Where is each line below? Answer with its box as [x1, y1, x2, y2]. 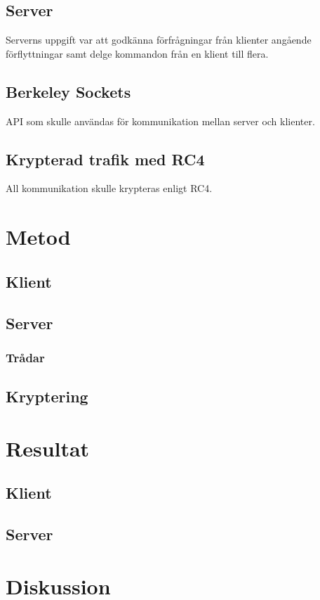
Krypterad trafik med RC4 [6, 148, 205, 170]
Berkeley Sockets [6, 80, 131, 102]
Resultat [6, 433, 90, 462]
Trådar [6, 348, 45, 366]
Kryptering [6, 385, 88, 407]
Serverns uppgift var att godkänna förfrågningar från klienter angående [6, 32, 312, 47]
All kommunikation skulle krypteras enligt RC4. [6, 181, 213, 196]
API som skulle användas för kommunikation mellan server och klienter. [6, 113, 315, 128]
